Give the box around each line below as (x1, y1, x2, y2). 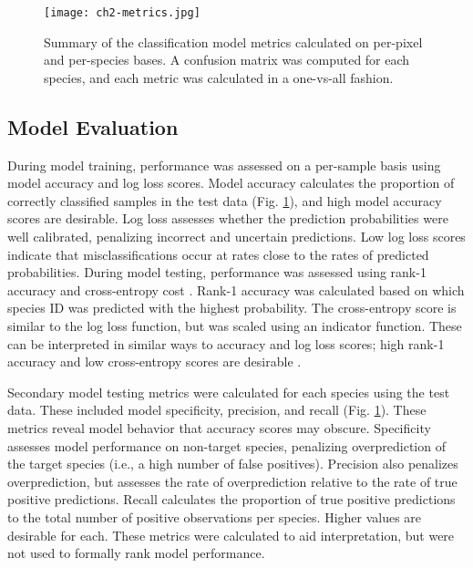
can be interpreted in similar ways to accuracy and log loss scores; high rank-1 (7, 334, 445, 353)
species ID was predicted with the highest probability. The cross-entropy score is (7, 298, 457, 317)
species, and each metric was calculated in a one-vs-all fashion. (44, 67, 394, 87)
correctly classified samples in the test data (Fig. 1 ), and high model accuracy (7, 191, 442, 210)
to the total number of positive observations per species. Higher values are (7, 507, 422, 526)
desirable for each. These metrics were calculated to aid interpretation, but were (7, 525, 455, 544)
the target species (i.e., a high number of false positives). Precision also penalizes (7, 454, 458, 473)
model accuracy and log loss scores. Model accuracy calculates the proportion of (7, 173, 455, 192)
